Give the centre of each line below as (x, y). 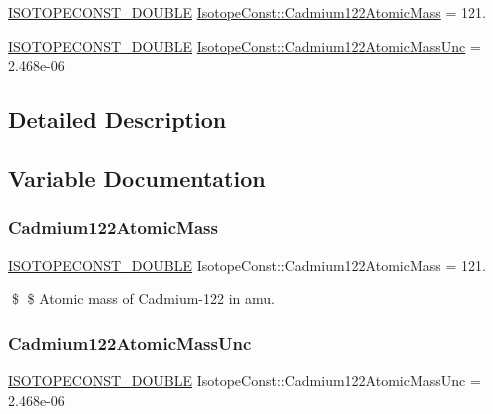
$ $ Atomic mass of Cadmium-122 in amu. (143, 298)
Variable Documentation (137, 177)
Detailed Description (117, 119)
